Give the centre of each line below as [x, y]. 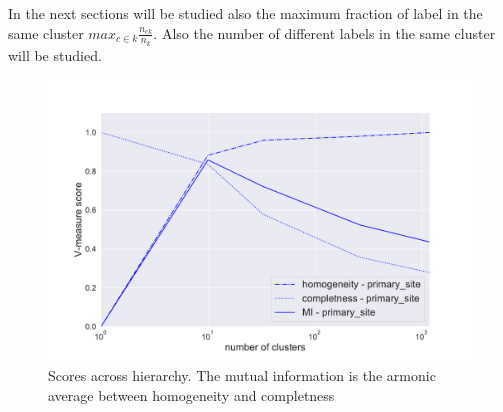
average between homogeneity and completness [191, 395]
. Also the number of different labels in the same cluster [324, 32]
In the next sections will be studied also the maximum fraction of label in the [245, 13]
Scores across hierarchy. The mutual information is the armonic [242, 375]
